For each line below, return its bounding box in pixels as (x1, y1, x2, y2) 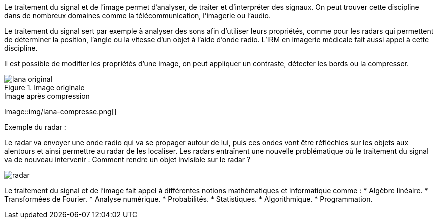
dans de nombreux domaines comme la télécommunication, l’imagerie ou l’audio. (4, 11, 271, 20)
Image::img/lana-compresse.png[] (4, 107, 117, 116)
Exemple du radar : (4, 123, 66, 131)
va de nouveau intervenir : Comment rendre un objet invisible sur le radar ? (4, 155, 251, 164)
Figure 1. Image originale (4, 83, 85, 92)
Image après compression (4, 92, 90, 100)
